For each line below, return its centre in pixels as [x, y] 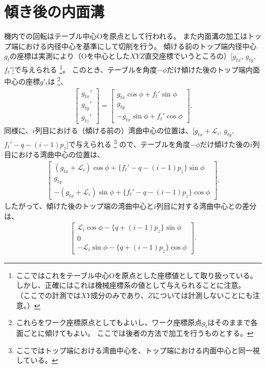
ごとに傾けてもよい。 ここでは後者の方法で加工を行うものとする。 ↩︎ [138, 333]
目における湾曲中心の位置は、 [54, 154]
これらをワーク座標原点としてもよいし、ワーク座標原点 [109, 322]
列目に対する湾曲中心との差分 [206, 205]
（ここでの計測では [48, 295]
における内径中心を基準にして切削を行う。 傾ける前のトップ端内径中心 [137, 46]
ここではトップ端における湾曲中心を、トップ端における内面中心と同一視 [138, 350]
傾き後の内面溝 [54, 11]
